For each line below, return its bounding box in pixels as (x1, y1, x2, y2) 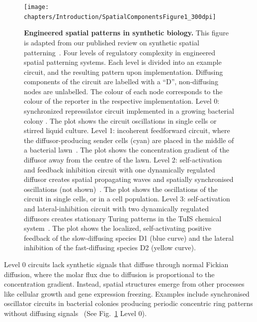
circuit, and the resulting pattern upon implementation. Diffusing (24, 66, 223, 77)
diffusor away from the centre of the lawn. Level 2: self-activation (24, 155, 222, 165)
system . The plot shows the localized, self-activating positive (24, 223, 211, 233)
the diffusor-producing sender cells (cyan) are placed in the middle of (24, 135, 234, 145)
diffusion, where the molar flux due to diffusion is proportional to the (4, 269, 215, 279)
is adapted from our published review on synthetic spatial (24, 37, 199, 47)
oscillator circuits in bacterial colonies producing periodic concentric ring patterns (4, 298, 253, 309)
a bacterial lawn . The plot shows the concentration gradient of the (24, 145, 229, 155)
